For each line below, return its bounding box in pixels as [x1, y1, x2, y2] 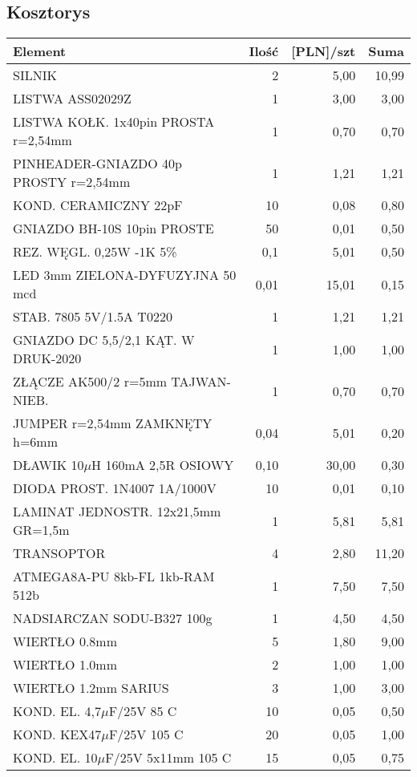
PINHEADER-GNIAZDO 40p [13, 154, 182, 173]
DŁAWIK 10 [13, 455, 84, 475]
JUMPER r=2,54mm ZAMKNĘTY [13, 414, 213, 433]
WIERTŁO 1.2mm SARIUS [13, 678, 169, 698]
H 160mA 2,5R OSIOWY [91, 455, 234, 475]
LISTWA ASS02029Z [13, 89, 132, 108]
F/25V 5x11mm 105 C [105, 748, 232, 767]
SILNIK [13, 66, 57, 85]
